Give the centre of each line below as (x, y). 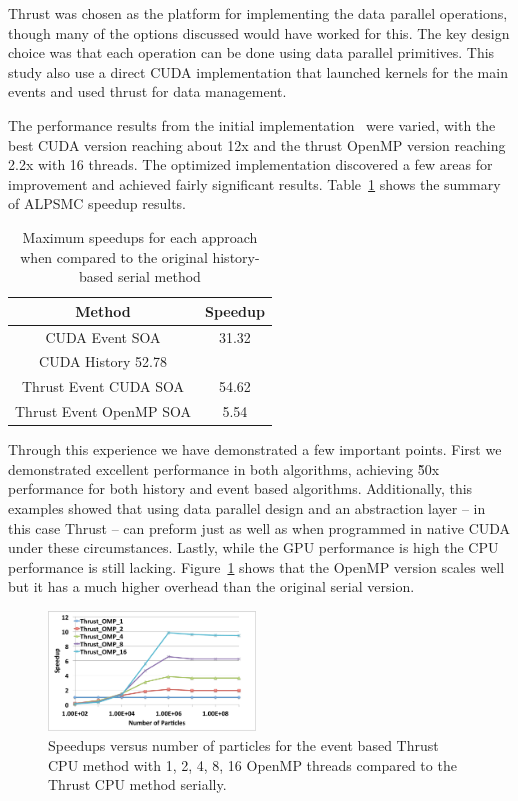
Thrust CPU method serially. (137, 784)
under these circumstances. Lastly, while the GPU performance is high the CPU (253, 547)
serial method (159, 276)
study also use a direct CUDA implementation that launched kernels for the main (258, 71)
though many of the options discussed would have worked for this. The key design (259, 32)
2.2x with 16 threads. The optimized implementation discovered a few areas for (250, 164)
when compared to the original (114, 256)
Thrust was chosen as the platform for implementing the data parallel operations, (258, 13)
